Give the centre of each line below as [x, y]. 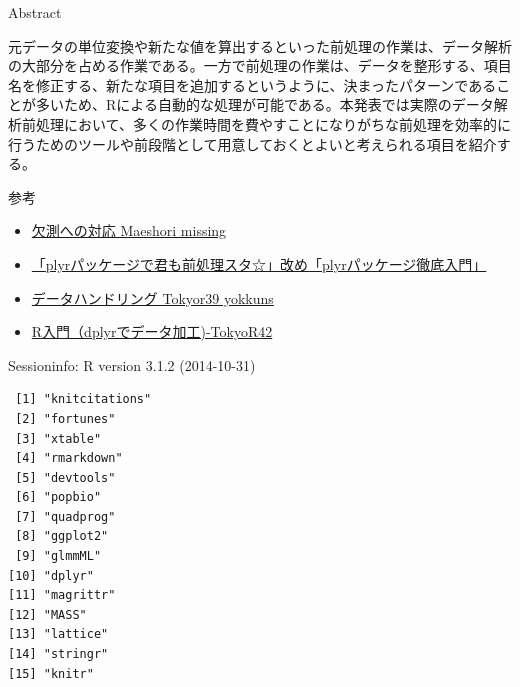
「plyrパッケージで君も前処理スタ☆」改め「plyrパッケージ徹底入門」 [259, 263]
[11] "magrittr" [62, 595]
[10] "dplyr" [51, 575]
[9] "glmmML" [58, 556]
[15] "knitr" [51, 673]
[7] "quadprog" [65, 516]
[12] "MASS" [47, 614]
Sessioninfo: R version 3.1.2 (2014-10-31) [132, 364]
